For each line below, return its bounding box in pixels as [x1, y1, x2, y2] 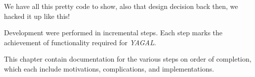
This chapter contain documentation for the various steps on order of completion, [4, 54, 252, 64]
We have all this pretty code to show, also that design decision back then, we [4, 1, 238, 11]
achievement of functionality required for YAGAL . [4, 37, 156, 47]
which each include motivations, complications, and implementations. [4, 63, 214, 74]
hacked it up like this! [4, 10, 70, 21]
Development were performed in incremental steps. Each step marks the [4, 27, 223, 38]
